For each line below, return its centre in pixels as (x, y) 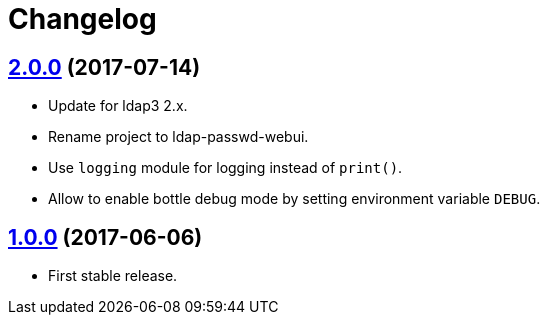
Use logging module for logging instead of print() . (225, 168)
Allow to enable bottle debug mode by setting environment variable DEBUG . (294, 199)
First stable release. (113, 276)
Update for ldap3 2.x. (118, 106)
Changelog (82, 19)
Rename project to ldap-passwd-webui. (178, 137)
